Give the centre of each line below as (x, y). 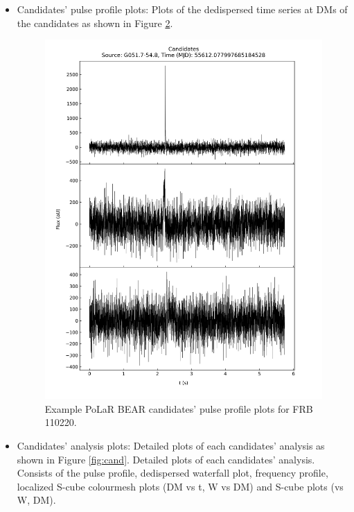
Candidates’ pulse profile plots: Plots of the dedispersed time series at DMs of (182, 9)
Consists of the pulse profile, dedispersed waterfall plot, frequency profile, (172, 473)
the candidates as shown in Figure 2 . (95, 23)
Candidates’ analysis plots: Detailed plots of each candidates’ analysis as (171, 446)
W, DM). (36, 500)
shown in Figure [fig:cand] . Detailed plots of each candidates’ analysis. (166, 459)
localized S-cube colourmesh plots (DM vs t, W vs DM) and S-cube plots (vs (180, 486)
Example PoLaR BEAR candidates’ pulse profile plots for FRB (179, 408)
